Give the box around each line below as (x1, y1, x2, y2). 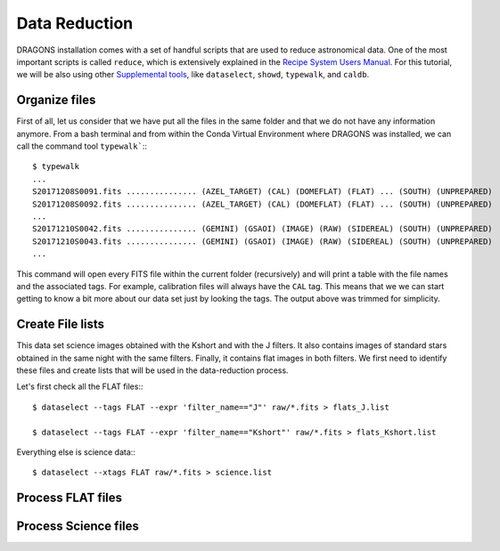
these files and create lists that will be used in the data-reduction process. (16, 365, 289, 376)
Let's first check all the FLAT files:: (16, 381, 143, 392)
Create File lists (16, 317, 105, 332)
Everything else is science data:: (16, 446, 135, 458)
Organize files (16, 93, 96, 108)
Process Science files (16, 519, 140, 534)
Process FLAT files (16, 490, 123, 506)
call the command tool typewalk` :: (16, 141, 147, 151)
